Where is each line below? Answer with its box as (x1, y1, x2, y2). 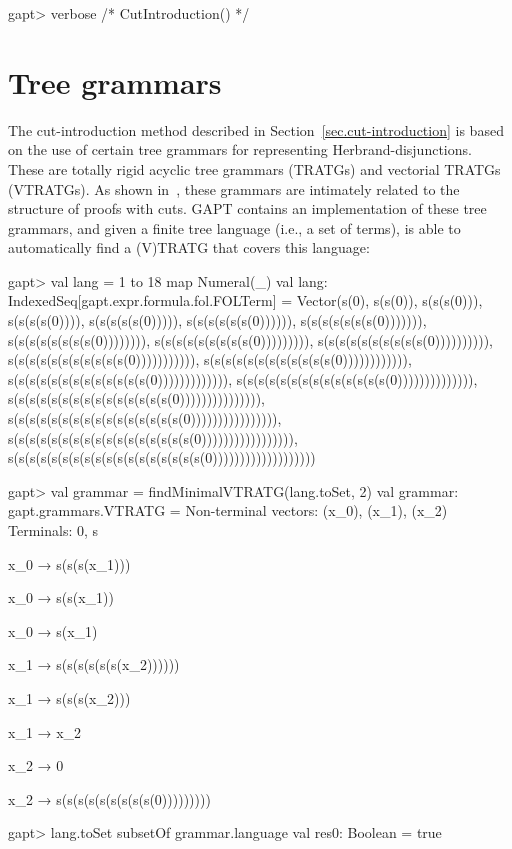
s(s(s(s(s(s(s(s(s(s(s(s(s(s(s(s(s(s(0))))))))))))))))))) (8, 447, 316, 468)
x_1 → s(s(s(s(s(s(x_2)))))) (8, 654, 180, 675)
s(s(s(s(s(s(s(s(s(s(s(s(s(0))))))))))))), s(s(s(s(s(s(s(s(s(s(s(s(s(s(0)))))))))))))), (8, 368, 478, 389)
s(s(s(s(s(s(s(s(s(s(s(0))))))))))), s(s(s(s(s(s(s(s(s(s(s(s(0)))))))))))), (8, 349, 412, 370)
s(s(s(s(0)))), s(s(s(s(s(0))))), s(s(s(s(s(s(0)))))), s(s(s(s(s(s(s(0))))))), (8, 310, 427, 331)
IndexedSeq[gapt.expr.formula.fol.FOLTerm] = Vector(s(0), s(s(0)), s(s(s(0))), (8, 290, 483, 311)
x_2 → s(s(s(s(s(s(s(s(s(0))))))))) (8, 788, 211, 809)
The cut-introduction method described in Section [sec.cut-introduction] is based (8, 119, 504, 140)
